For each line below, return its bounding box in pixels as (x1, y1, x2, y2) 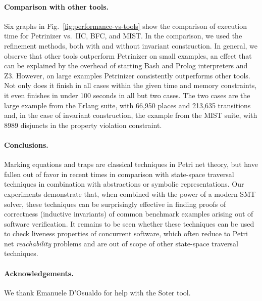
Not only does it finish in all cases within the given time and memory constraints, (4, 80, 257, 91)
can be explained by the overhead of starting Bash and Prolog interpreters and (4, 60, 248, 71)
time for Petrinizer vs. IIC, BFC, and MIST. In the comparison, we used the (4, 30, 242, 41)
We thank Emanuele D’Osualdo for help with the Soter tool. (4, 287, 191, 297)
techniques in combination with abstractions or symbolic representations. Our (4, 179, 244, 189)
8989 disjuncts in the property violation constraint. (4, 119, 162, 130)
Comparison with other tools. (4, 1, 109, 12)
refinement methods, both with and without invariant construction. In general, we (4, 40, 258, 51)
